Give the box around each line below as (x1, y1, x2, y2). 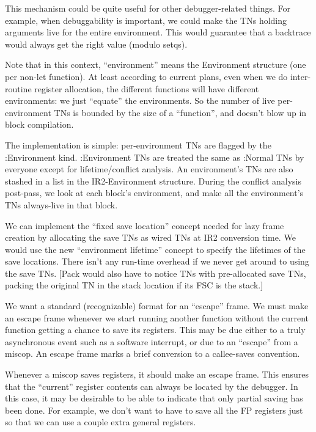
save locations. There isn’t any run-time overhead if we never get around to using (5, 255, 309, 268)
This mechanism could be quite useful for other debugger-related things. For (5, 2, 290, 14)
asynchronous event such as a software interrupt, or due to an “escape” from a (5, 335, 298, 348)
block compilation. (5, 118, 74, 131)
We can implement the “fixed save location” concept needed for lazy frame (5, 219, 284, 232)
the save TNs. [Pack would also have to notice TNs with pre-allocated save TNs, (5, 266, 306, 279)
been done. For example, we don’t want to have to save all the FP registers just (5, 403, 303, 416)
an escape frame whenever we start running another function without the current (5, 311, 309, 324)
